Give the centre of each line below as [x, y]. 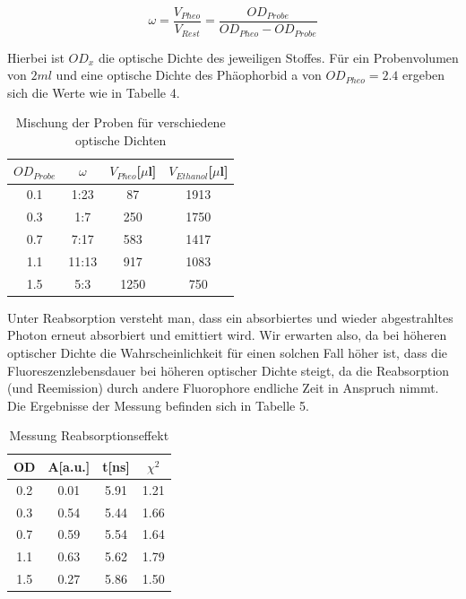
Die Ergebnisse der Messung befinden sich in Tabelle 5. [158, 405]
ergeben [424, 75]
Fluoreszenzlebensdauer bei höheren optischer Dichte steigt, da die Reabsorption [229, 370]
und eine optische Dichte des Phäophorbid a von [189, 75]
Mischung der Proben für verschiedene [121, 122]
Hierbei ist [36, 57]
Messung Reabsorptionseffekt [89, 435]
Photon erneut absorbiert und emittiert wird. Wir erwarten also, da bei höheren [227, 335]
